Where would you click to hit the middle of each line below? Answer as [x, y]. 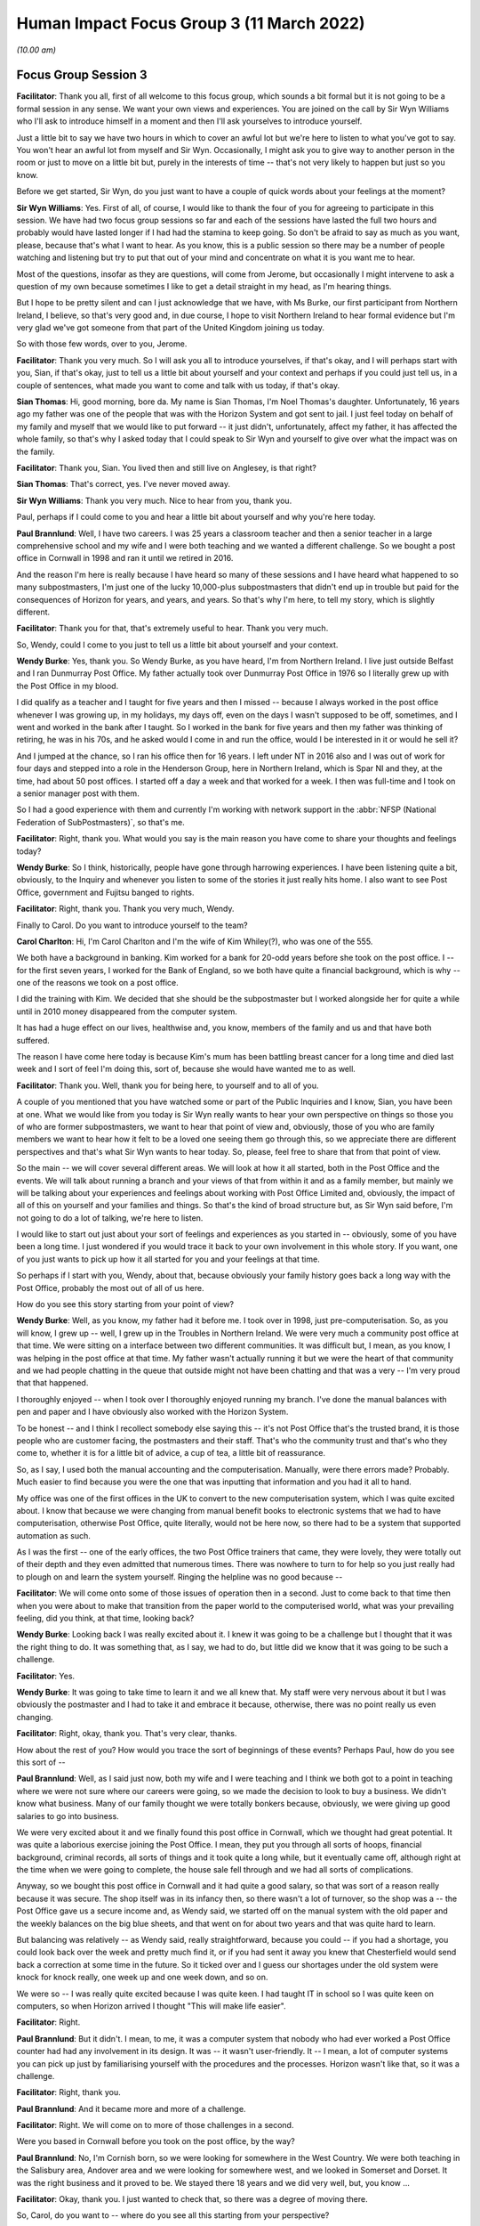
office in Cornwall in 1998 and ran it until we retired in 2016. [125, 558]
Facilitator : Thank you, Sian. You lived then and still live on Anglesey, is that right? [167, 468]
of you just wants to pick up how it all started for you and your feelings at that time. [168, 1259]
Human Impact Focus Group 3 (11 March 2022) [191, 23]
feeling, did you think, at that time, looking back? [105, 1618]
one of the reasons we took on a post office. [98, 983]
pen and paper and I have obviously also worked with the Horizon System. [152, 1412]
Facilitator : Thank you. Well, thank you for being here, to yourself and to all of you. [168, 1085]
